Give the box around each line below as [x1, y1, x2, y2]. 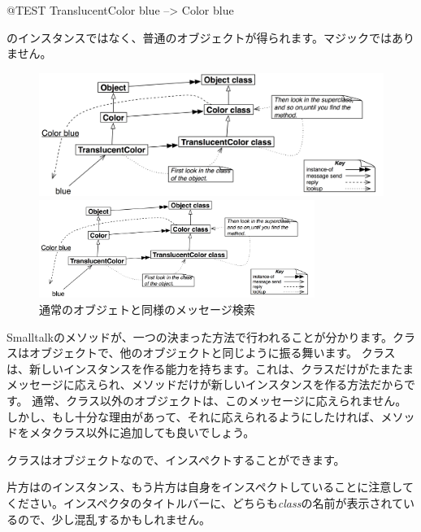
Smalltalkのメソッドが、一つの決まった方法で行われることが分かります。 [7, 328, 393, 345]
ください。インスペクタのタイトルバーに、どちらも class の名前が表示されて [7, 494, 403, 511]
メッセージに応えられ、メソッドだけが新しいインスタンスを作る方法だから [7, 376, 404, 393]
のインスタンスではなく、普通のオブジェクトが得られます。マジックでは [7, 28, 393, 46]
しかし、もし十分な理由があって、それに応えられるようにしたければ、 [7, 408, 381, 425]
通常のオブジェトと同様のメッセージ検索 [39, 300, 255, 317]
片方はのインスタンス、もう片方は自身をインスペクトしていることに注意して [7, 478, 414, 495]
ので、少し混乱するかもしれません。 [17, 510, 211, 527]
